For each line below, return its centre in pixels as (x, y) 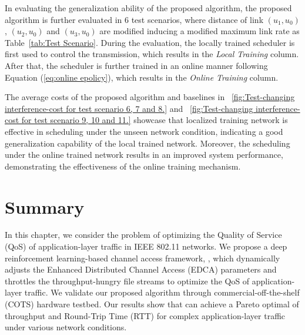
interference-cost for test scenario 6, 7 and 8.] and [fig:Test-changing (129, 108)
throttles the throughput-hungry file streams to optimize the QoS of (127, 281)
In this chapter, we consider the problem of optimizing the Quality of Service (143, 235)
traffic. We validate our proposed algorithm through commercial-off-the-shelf (162, 292)
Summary (45, 206)
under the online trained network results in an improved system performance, (144, 155)
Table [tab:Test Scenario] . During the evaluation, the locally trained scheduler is (150, 42)
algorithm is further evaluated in (63, 19)
